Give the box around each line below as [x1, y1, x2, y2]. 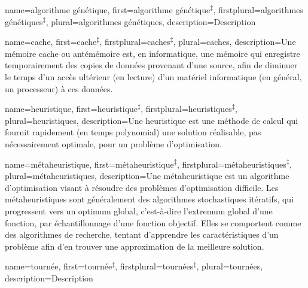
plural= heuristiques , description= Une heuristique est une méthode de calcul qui [5, 114, 298, 126]
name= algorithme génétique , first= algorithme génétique [5, 4, 211, 16]
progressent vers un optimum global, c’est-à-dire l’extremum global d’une [5, 204, 273, 217]
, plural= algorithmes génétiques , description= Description [45, 15, 256, 28]
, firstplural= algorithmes [213, 4, 303, 16]
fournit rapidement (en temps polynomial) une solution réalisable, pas [5, 126, 261, 138]
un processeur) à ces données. [5, 82, 113, 95]
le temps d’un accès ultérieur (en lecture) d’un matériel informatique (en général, [5, 70, 302, 83]
